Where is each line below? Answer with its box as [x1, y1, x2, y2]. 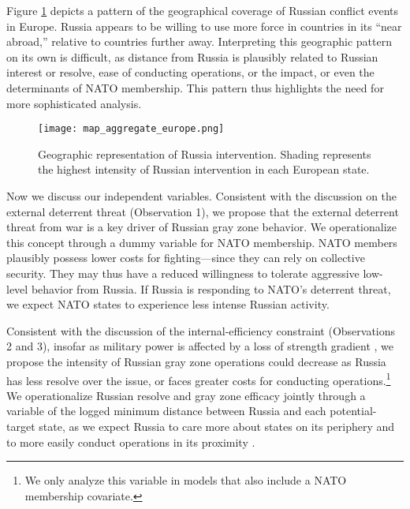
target [6, 417, 35, 434]
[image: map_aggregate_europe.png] [38, 123, 225, 135]
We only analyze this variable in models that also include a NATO [24, 472, 347, 488]
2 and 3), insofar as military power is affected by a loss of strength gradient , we [6, 338, 394, 354]
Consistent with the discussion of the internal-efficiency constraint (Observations [6, 322, 396, 339]
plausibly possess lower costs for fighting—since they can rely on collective [6, 249, 365, 266]
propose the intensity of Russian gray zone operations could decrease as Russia [6, 353, 386, 369]
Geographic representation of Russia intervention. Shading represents [38, 145, 371, 162]
